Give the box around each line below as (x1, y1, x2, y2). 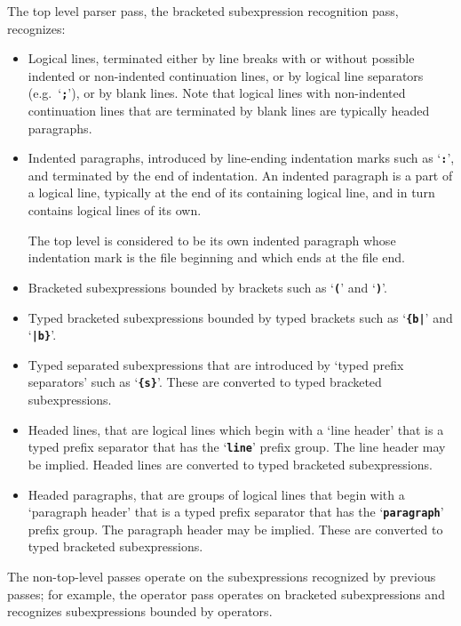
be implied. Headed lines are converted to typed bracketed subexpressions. (28, 454, 433, 473)
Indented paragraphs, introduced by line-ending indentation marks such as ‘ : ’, (28, 148, 455, 167)
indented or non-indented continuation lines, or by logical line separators (28, 66, 424, 84)
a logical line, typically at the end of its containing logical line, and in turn (28, 183, 435, 202)
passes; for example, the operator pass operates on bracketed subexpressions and (7, 584, 445, 603)
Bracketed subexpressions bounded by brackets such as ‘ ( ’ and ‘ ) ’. (28, 277, 387, 296)
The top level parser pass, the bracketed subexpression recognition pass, (7, 2, 399, 20)
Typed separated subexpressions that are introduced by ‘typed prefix (28, 355, 404, 373)
